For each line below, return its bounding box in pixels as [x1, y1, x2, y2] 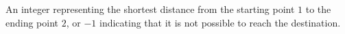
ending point [5, 15, 59, 29]
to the [305, 2, 331, 16]
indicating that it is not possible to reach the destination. [99, 15, 341, 29]
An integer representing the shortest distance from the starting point [5, 2, 295, 16]
